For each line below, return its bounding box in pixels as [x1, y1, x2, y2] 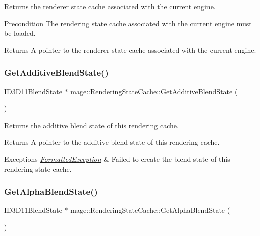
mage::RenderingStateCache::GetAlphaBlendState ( [70, 205, 230, 215]
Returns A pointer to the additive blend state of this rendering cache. [4, 137, 220, 147]
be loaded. [4, 28, 36, 38]
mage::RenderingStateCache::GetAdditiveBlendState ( [70, 86, 238, 96]
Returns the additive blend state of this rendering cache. [4, 120, 179, 130]
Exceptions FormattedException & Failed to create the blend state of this [4, 153, 230, 164]
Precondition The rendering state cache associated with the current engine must [4, 18, 252, 28]
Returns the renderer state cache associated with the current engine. [4, 1, 216, 11]
